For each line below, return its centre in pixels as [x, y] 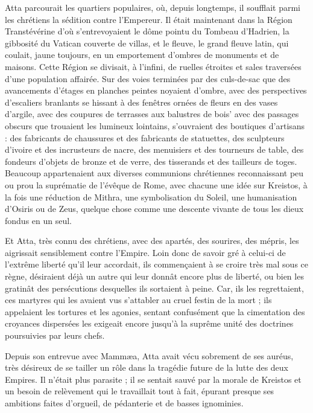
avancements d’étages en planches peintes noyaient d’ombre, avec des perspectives [156, 90]
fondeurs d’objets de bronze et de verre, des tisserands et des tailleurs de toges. [151, 161]
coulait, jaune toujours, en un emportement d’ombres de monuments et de [142, 55]
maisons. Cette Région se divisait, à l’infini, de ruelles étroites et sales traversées [153, 66]
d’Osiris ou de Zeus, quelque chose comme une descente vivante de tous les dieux [154, 209]
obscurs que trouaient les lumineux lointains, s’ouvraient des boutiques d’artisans [155, 125]
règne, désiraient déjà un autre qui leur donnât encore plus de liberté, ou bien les [154, 276]
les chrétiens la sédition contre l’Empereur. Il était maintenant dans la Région [149, 19]
